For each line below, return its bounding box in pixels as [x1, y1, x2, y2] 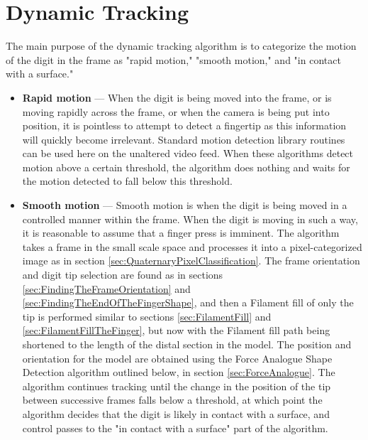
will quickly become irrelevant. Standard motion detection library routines [22, 132, 345, 146]
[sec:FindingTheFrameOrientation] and [22, 281, 191, 296]
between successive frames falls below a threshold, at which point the [22, 392, 323, 407]
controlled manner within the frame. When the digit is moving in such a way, [22, 211, 358, 226]
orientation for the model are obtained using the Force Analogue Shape [22, 350, 333, 365]
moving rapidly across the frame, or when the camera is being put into [22, 104, 330, 119]
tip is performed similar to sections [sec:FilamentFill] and [22, 308, 272, 323]
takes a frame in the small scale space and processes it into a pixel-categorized [22, 239, 362, 254]
